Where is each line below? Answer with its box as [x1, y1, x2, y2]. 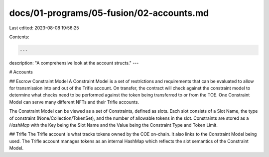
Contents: [9, 34, 29, 40]
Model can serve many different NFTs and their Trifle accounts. [9, 99, 139, 105]
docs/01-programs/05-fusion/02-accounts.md [9, 7, 209, 18]
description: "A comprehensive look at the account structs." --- [9, 60, 139, 66]
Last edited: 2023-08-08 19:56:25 [9, 25, 79, 31]
